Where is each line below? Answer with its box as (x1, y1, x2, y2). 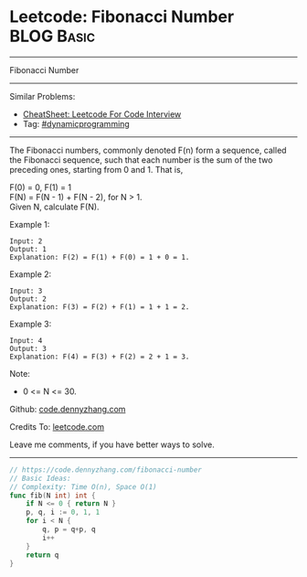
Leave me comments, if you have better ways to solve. (9, 439, 215, 450)
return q (26, 550, 59, 560)
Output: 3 (9, 344, 48, 353)
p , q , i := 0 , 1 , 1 (26, 508, 101, 518)
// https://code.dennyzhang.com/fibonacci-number (9, 465, 203, 475)
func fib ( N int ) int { (9, 491, 96, 500)
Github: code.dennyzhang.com (9, 403, 126, 414)
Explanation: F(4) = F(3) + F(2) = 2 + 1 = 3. (9, 352, 190, 361)
